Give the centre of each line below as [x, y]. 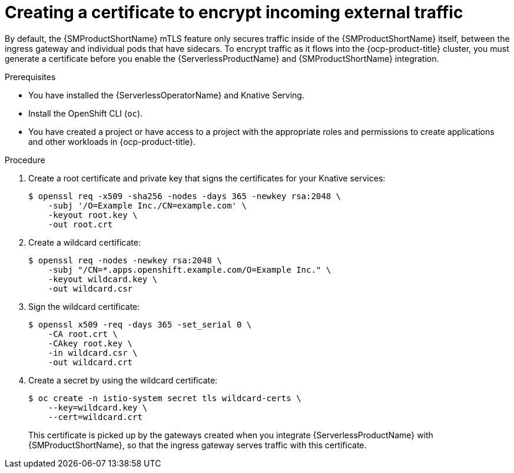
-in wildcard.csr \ [93, 353]
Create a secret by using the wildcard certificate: [123, 380]
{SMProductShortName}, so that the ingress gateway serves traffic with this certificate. [198, 445]
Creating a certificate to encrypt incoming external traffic [234, 12]
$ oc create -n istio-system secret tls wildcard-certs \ [165, 398]
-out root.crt [80, 224]
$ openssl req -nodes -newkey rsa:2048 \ [125, 260]
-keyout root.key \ [93, 215]
